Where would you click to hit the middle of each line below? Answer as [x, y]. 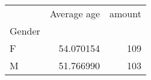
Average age [75, 13]
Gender [25, 31]
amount [125, 13]
